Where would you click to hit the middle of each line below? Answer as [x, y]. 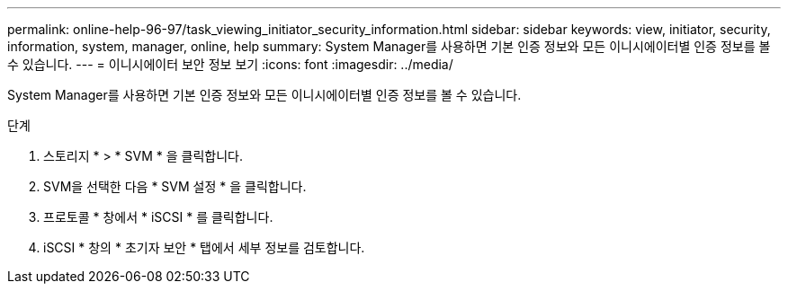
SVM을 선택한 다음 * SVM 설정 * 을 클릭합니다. [175, 186]
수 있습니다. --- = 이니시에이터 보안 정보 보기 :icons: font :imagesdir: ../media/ [230, 64]
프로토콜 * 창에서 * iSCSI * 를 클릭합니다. [158, 217]
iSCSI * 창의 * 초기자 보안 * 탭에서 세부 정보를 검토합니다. [204, 247]
